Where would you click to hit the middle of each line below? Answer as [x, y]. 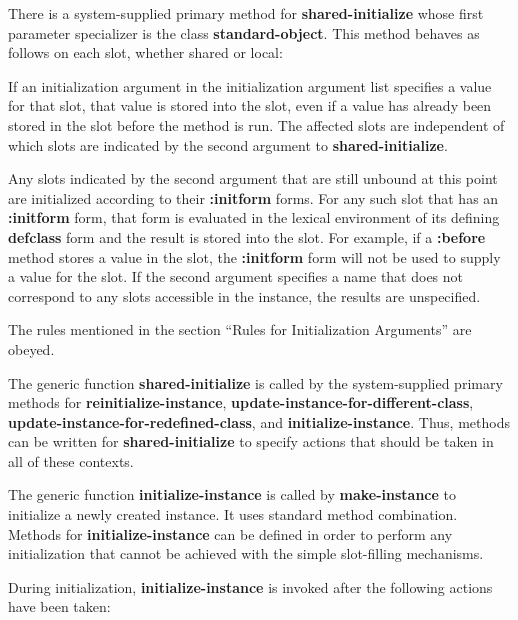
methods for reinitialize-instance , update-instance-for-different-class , [241, 402]
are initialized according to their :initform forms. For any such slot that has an [253, 197]
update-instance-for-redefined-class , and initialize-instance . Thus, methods [259, 421]
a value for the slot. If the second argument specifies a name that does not [236, 276]
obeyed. [31, 348]
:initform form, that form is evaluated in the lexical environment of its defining [254, 217]
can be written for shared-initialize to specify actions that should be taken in [251, 441]
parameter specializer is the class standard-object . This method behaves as [244, 32]
